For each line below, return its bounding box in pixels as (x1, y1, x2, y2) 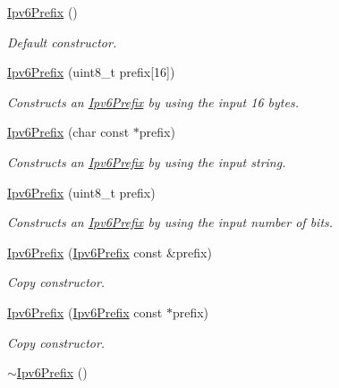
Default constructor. (7, 32, 117, 51)
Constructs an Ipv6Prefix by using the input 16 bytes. (7, 92, 299, 111)
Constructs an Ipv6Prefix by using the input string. (7, 152, 286, 171)
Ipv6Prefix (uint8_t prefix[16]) (7, 63, 175, 81)
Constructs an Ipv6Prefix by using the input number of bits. (7, 213, 334, 232)
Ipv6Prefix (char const (7, 122, 130, 141)
